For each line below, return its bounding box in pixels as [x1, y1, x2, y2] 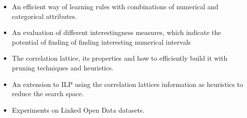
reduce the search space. [12, 88, 84, 99]
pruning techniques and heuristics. [12, 62, 114, 72]
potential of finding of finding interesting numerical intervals [12, 36, 191, 47]
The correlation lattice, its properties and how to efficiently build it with [12, 53, 228, 63]
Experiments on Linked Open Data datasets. [12, 104, 145, 115]
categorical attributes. [12, 11, 77, 21]
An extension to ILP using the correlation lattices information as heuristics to [12, 79, 243, 89]
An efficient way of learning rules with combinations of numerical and [12, 1, 218, 11]
